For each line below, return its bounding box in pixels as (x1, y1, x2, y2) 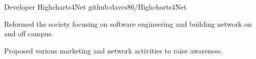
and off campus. (4, 28, 53, 39)
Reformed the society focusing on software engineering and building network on (4, 18, 252, 29)
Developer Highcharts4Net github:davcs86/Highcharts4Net (4, 2, 187, 12)
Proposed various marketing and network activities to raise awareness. (4, 45, 223, 55)
